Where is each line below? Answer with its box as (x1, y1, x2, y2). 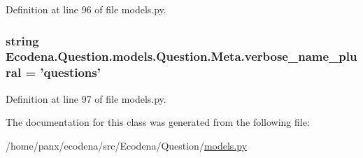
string (6, 31, 39, 49)
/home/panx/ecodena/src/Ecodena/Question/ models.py (6, 138, 248, 152)
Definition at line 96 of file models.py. (6, 2, 166, 16)
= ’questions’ (25, 64, 101, 81)
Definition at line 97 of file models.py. (6, 91, 166, 106)
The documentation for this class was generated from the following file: (6, 115, 310, 129)
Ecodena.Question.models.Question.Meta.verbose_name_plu (6, 48, 357, 65)
